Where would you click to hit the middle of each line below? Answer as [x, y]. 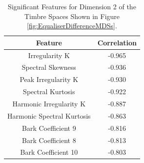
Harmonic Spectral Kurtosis [49, 115]
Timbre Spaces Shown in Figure [72, 16]
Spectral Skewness [49, 67]
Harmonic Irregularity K [49, 103]
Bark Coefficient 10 [49, 152]
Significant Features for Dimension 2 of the [72, 6]
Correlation [117, 42]
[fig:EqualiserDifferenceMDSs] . [72, 26]
